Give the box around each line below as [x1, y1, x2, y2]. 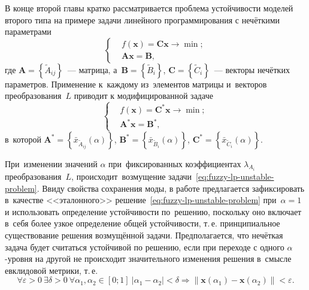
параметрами [5, 25, 51, 38]
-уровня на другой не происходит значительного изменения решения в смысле [5, 252, 292, 265]
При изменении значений [5, 157, 98, 170]
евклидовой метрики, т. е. [5, 264, 98, 276]
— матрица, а [67, 63, 117, 75]
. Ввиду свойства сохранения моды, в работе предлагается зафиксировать [37, 182, 305, 194]
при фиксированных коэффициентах [108, 157, 241, 170]
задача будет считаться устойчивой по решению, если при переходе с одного [5, 240, 284, 253]
